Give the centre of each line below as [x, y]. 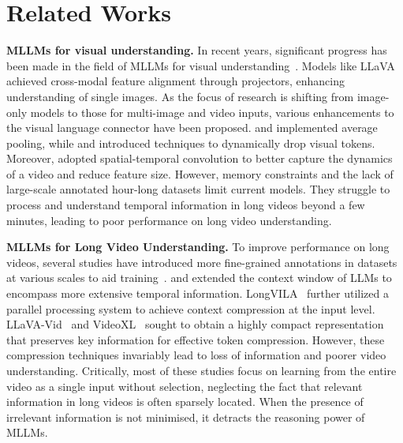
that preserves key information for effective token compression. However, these [196, 339]
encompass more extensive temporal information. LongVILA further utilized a [198, 293]
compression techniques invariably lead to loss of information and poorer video [196, 355]
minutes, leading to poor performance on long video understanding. [169, 220]
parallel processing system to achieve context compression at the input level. [191, 308]
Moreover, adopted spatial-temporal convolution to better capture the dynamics [200, 158]
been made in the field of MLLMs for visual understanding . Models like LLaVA [201, 65]
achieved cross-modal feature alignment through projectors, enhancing [176, 81]
